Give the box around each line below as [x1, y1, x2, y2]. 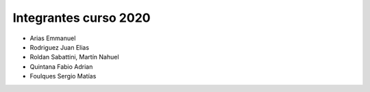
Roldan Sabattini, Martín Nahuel [29, 53, 119, 61]
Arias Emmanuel [29, 34, 76, 42]
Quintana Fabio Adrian [29, 62, 93, 71]
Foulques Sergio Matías [29, 72, 97, 80]
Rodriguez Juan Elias [29, 43, 89, 51]
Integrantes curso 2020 [12, 10, 151, 25]
